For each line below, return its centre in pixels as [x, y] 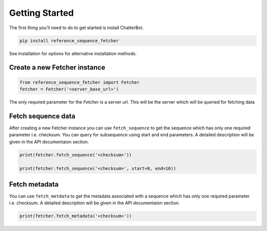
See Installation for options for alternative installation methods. [73, 53]
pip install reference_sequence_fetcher [69, 40]
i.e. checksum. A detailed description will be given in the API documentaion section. [94, 203]
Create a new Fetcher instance [57, 67]
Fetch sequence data [42, 116]
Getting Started [42, 13]
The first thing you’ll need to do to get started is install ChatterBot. [76, 28]
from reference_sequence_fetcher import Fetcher [80, 82]
